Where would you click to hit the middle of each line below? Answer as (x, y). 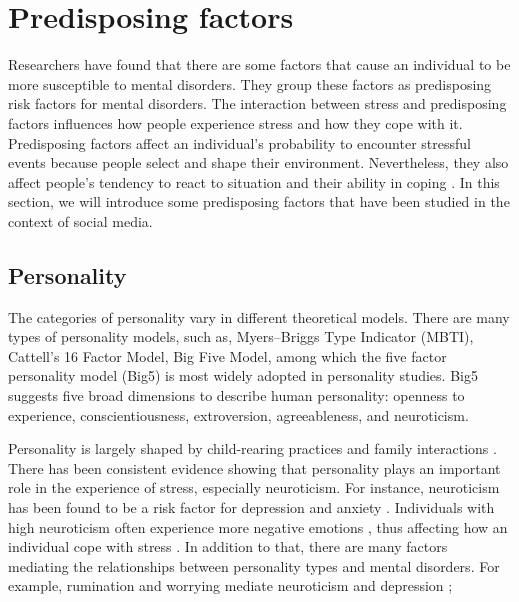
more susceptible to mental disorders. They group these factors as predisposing (250, 83)
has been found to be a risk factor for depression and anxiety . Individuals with (251, 507)
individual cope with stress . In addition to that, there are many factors (228, 546)
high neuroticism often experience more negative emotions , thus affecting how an (258, 526)
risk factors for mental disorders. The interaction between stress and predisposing (257, 103)
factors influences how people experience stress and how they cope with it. (235, 122)
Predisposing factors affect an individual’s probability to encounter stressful (239, 142)
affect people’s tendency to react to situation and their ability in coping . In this (254, 181)
